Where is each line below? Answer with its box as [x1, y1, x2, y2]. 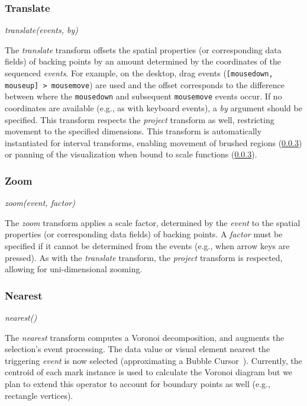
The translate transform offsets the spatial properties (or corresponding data [5, 43, 282, 56]
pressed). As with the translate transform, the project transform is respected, [5, 251, 283, 263]
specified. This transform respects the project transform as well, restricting [5, 113, 274, 125]
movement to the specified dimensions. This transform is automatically [5, 125, 262, 137]
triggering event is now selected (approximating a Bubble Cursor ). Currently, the [5, 354, 302, 366]
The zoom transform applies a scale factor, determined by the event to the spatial [5, 216, 300, 228]
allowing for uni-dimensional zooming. [5, 263, 143, 275]
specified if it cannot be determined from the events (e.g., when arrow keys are [5, 239, 290, 252]
